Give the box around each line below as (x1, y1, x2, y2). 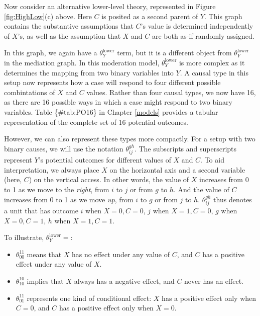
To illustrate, (4, 232, 44, 243)
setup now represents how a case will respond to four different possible (4, 77, 221, 88)
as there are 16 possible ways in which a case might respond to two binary (4, 97, 232, 107)
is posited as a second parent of (101, 11, 198, 21)
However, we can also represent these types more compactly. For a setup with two (4, 133, 255, 144)
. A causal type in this (180, 67, 248, 77)
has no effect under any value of (72, 249, 170, 259)
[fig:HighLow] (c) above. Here (4, 11, 92, 21)
